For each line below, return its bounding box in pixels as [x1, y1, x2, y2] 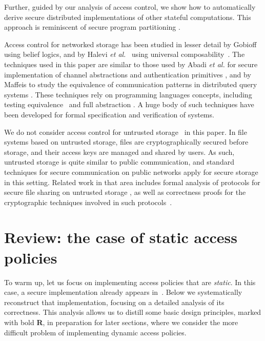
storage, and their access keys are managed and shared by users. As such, [4, 146, 235, 157]
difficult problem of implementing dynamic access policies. [4, 327, 187, 337]
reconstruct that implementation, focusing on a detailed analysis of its [4, 296, 225, 307]
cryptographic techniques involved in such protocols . [4, 196, 172, 207]
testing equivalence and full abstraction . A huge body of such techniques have [4, 99, 254, 110]
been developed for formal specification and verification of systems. [4, 109, 214, 119]
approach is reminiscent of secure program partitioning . [4, 22, 180, 32]
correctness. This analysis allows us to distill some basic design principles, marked [4, 307, 261, 317]
